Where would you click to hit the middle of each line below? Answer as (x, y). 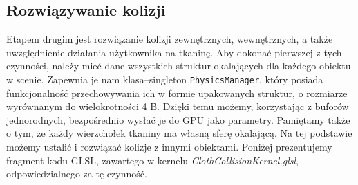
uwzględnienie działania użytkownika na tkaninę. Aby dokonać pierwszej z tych (174, 52)
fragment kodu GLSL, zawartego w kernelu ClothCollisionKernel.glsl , (152, 160)
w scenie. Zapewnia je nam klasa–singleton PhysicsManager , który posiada (165, 79)
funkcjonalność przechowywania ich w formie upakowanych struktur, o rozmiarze (177, 92)
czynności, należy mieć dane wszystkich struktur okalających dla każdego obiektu (179, 66)
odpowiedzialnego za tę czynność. (77, 174)
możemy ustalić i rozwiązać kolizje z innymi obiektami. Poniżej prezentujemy (169, 147)
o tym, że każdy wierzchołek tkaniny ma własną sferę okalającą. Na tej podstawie (179, 133)
